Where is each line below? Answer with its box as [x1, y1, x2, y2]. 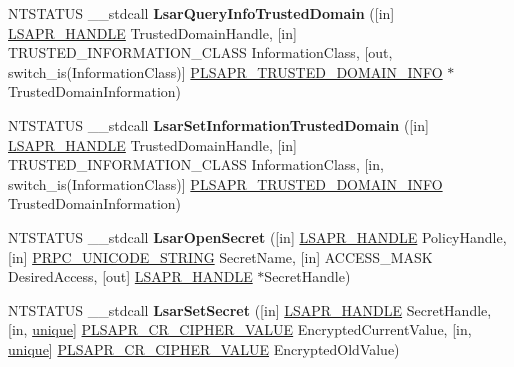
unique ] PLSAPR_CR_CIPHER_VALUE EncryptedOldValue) [8, 338, 400, 359]
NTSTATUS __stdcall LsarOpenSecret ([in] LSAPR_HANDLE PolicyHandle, [8, 226, 507, 247]
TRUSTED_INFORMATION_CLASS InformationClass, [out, [8, 42, 393, 63]
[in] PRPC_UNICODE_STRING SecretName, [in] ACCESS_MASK [8, 246, 433, 267]
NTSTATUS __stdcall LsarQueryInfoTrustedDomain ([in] [8, 3, 395, 23]
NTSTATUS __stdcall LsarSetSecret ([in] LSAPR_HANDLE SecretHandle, [8, 299, 492, 320]
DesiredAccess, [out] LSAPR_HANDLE [8, 266, 253, 287]
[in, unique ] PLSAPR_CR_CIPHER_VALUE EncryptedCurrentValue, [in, [8, 319, 472, 340]
